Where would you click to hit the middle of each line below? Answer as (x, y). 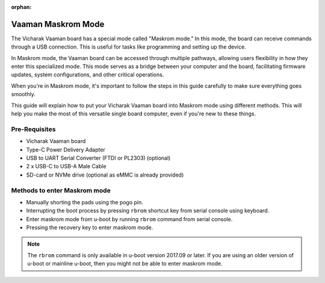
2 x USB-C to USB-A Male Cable (66, 166)
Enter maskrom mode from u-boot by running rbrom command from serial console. (129, 219)
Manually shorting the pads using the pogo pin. (85, 202)
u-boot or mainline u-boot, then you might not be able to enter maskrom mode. (125, 264)
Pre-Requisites (33, 129)
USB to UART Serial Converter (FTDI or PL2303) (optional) (98, 158)
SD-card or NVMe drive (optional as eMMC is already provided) (105, 175)
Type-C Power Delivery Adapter (66, 150)
